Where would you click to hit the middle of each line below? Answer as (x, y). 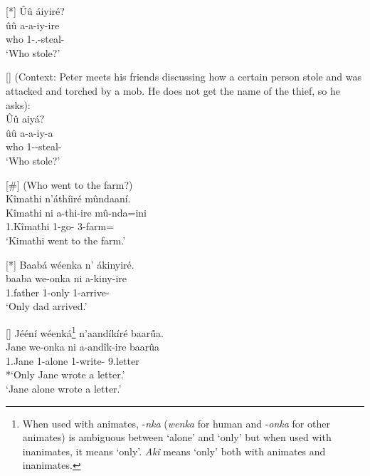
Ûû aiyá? (25, 119)
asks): (18, 104)
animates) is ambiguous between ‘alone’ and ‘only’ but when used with (177, 437)
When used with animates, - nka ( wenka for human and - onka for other (176, 423)
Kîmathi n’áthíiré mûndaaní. (68, 198)
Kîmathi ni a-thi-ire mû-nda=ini (76, 212)
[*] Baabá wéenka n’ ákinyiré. (70, 264)
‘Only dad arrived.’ (47, 306)
